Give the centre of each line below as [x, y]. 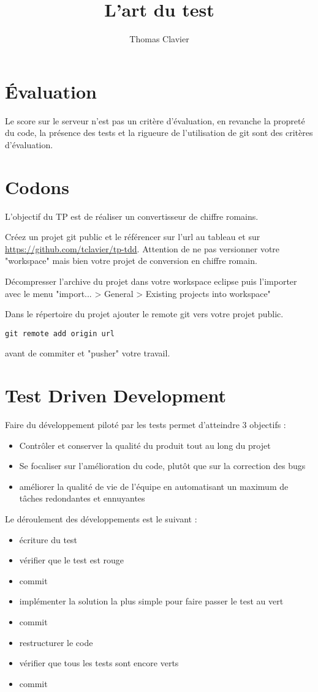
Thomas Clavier [159, 39]
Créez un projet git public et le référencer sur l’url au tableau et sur [133, 237]
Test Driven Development [116, 395]
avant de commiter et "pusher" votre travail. [88, 353]
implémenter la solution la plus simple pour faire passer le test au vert [151, 601]
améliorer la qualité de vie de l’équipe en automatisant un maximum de [154, 486]
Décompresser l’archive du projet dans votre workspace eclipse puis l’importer [151, 281]
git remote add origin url [60, 333]
